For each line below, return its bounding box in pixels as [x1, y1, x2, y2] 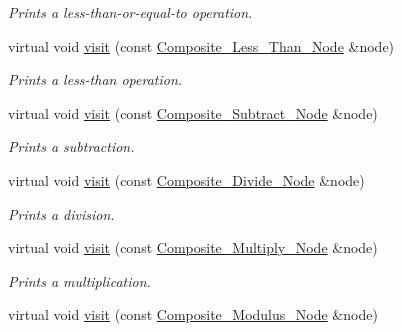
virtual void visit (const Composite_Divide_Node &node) [8, 169, 365, 190]
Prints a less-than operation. [8, 69, 183, 90]
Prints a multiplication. [8, 270, 151, 291]
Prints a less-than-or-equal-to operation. [8, 2, 253, 22]
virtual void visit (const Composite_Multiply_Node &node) [8, 237, 378, 258]
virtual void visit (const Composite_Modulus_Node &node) [8, 304, 378, 325]
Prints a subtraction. [8, 136, 135, 157]
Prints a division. [8, 203, 115, 224]
